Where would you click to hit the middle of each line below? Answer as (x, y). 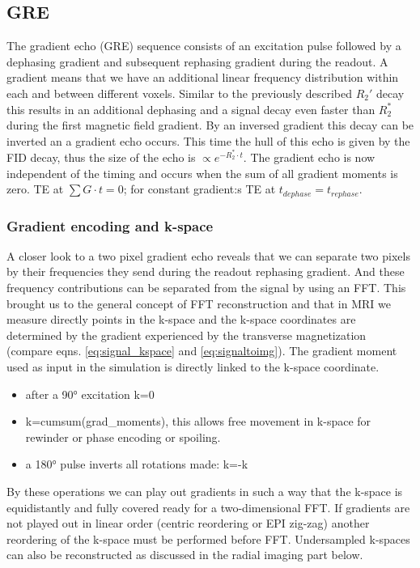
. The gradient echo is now (309, 157)
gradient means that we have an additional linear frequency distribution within (203, 77)
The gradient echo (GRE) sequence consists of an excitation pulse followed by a (204, 46)
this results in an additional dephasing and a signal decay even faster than (191, 109)
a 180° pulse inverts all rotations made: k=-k (137, 464)
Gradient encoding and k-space (110, 225)
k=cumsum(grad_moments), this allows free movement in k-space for (198, 421)
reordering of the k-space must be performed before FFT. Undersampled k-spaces (208, 538)
